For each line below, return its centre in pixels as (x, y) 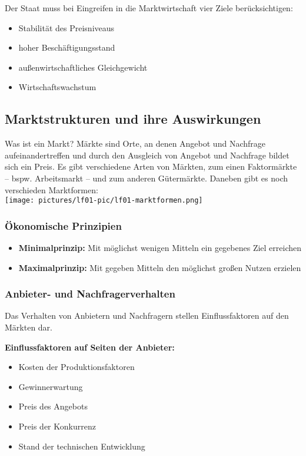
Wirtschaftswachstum (57, 87)
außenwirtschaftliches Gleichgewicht (83, 67)
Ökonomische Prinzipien (63, 225)
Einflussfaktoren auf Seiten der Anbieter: (90, 347)
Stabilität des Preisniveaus (66, 27)
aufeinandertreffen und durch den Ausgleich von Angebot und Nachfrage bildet (147, 155)
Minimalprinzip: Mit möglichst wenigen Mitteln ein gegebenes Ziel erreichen (160, 248)
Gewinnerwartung (51, 386)
